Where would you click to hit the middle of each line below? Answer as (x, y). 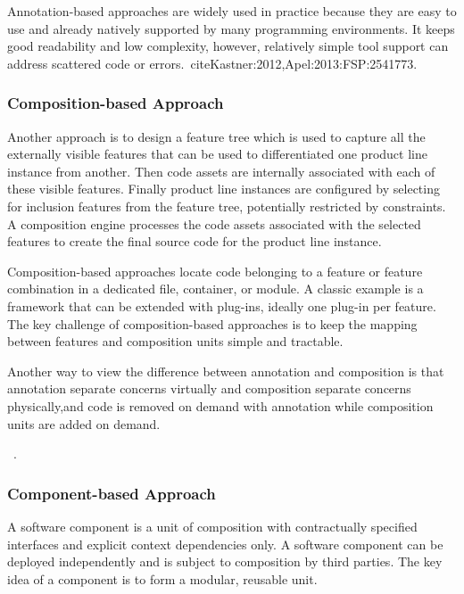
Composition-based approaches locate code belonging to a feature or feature (215, 271)
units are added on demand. (84, 423)
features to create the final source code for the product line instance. (195, 241)
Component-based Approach (112, 493)
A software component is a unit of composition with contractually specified (212, 526)
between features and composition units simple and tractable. (175, 341)
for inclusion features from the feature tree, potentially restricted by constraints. (227, 206)
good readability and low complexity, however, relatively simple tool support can (228, 46)
